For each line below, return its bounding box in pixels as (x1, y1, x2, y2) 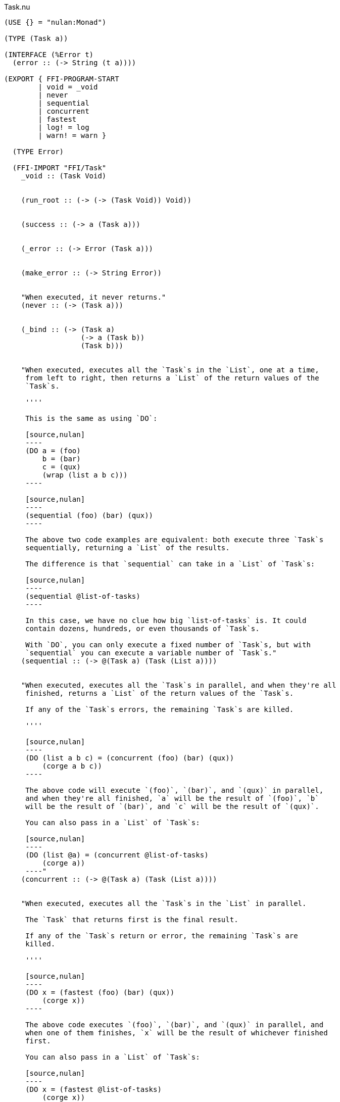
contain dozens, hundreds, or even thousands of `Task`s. (25, 625, 260, 633)
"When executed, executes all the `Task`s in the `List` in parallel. (21, 899, 307, 907)
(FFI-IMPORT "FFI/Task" (12, 164, 107, 172)
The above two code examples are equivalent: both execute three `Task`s (25, 536, 324, 544)
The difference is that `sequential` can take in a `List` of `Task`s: (25, 560, 315, 568)
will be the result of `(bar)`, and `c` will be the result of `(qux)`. (25, 802, 319, 810)
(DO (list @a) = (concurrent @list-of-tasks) (25, 851, 209, 859)
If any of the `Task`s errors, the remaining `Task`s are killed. (25, 705, 294, 713)
